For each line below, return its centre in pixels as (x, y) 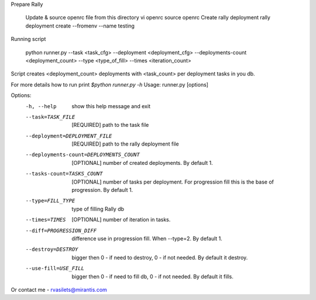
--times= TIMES (46, 220)
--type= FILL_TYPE (50, 201)
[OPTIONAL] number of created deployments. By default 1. (142, 163)
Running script (28, 39)
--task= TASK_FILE (50, 117)
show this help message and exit (111, 106)
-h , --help (41, 106)
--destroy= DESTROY (52, 249)
